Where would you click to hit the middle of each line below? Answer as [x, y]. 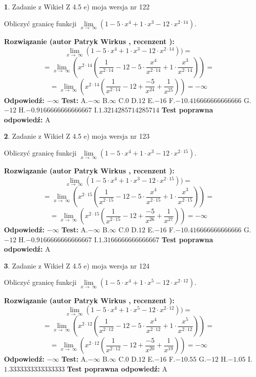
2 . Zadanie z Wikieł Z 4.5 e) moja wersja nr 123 [77, 136]
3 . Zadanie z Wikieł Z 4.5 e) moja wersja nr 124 [77, 265]
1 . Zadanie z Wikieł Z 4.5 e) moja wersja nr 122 [77, 6]
